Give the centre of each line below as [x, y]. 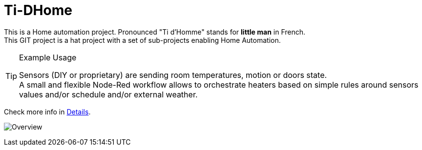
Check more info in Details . [47, 112]
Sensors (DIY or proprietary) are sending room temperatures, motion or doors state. [173, 75]
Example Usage [48, 57]
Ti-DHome [38, 10]
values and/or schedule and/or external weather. [108, 94]
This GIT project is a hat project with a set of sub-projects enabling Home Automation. [142, 40]
